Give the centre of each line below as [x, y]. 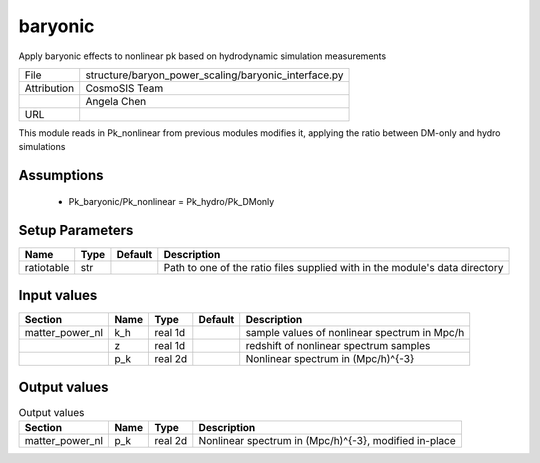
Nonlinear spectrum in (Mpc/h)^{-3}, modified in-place [327, 441]
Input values [58, 295]
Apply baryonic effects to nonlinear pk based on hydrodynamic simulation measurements [202, 56]
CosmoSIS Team [124, 88]
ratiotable [47, 267]
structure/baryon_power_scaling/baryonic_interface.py [214, 75]
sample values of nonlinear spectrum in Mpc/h [355, 333]
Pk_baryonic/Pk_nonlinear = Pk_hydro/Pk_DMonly [171, 201]
